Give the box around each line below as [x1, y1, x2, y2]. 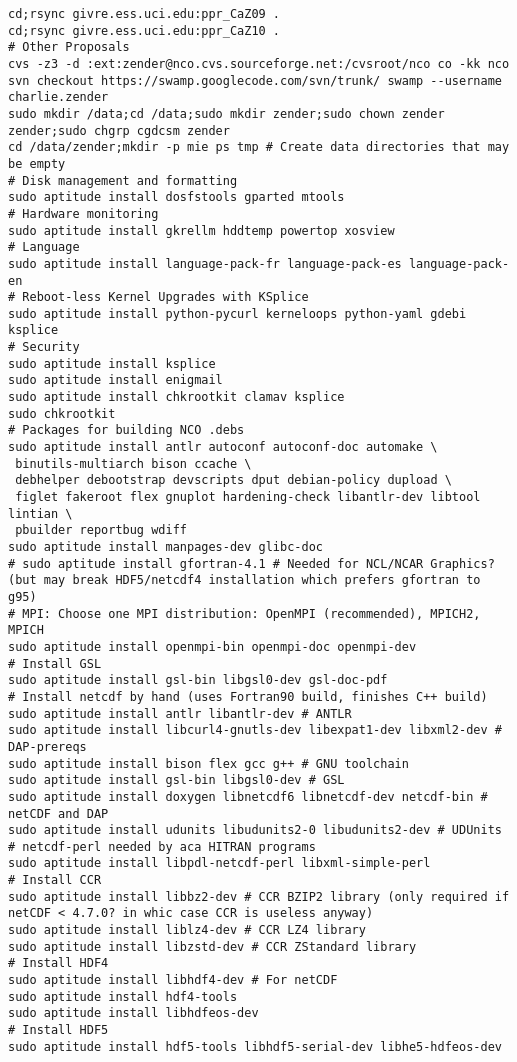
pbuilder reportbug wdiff [15, 523, 187, 538]
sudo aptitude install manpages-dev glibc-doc [8, 540, 323, 554]
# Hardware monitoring [8, 206, 159, 221]
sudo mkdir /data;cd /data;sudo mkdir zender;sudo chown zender [8, 106, 445, 121]
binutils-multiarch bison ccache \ [15, 456, 252, 471]
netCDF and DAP [8, 806, 109, 821]
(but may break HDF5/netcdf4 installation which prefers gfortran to [8, 573, 481, 588]
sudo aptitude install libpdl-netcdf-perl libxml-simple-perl [8, 856, 431, 871]
